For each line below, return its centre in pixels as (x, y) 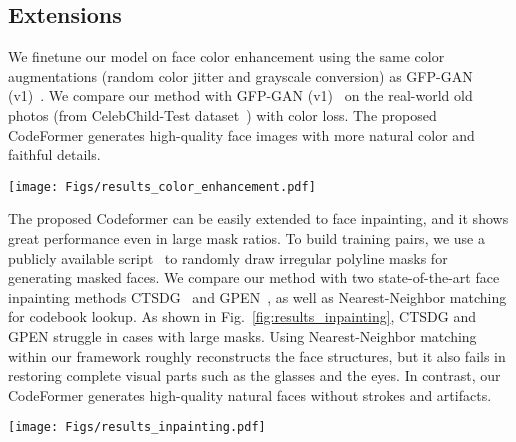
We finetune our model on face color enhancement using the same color (226, 56)
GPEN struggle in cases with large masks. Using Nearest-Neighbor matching (242, 335)
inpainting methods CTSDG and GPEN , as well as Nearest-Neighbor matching (257, 296)
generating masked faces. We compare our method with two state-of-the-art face (254, 277)
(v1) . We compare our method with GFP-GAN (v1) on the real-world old (240, 95)
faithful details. (54, 154)
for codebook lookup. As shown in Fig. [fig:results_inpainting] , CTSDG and (242, 316)
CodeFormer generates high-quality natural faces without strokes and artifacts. (250, 394)
